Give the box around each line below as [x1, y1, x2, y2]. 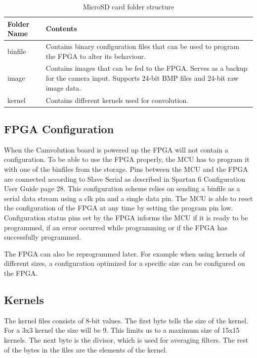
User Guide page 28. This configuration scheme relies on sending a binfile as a [4, 183, 240, 194]
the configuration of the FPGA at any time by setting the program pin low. [4, 203, 233, 213]
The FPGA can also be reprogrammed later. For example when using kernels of [4, 248, 245, 258]
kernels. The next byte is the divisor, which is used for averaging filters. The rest [4, 334, 249, 345]
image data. [45, 82, 82, 93]
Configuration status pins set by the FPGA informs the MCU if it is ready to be [4, 212, 248, 222]
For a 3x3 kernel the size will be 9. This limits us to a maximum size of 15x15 [4, 325, 240, 335]
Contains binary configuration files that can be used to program [45, 41, 239, 51]
